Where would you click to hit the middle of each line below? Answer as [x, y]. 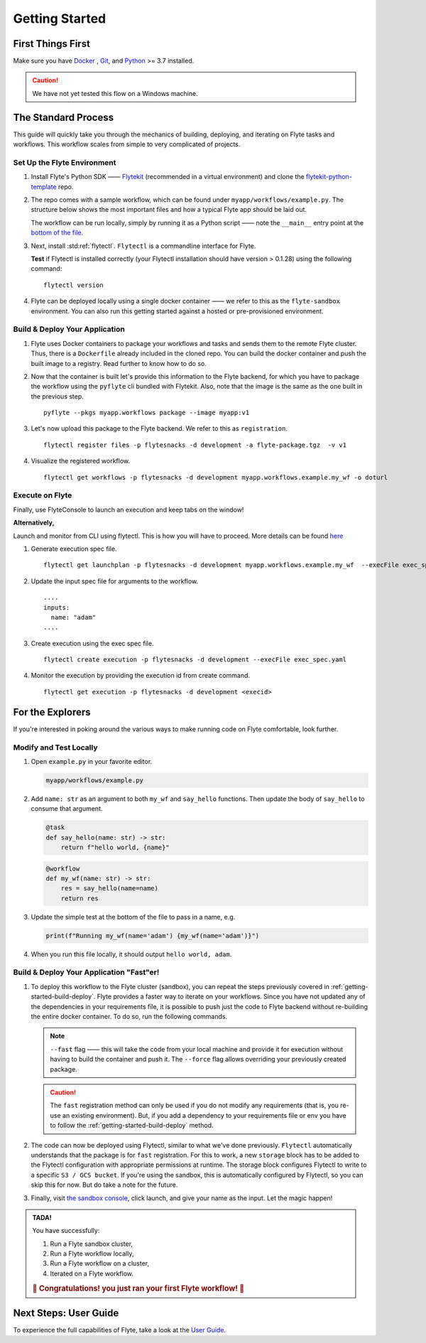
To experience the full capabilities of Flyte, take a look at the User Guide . [120, 1330]
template [44, 187]
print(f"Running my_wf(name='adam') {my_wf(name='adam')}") [153, 935]
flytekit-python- [329, 177]
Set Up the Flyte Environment [65, 162]
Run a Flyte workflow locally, [92, 1253]
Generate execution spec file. [74, 549]
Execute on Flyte [43, 495]
